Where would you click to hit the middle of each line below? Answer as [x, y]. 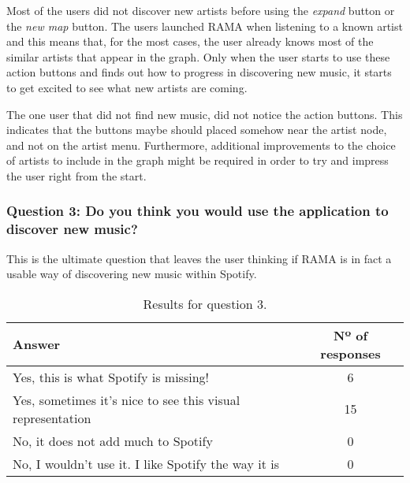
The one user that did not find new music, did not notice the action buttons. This [205, 114]
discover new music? [72, 229]
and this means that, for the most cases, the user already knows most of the [190, 41]
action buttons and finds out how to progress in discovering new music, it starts [199, 72]
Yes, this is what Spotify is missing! [111, 377]
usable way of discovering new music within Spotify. [132, 274]
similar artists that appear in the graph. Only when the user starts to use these [198, 56]
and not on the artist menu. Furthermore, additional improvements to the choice [201, 145]
